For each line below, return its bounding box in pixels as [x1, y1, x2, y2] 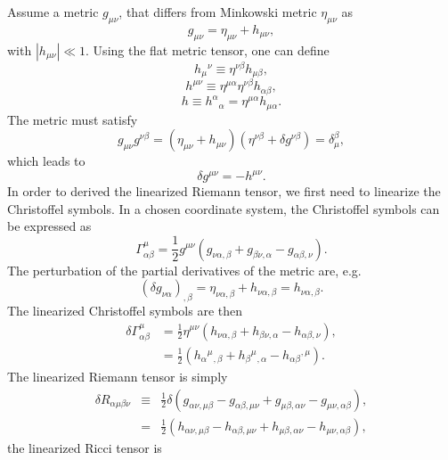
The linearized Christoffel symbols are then [7, 300, 242, 319]
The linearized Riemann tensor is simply [7, 367, 228, 386]
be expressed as [7, 217, 92, 235]
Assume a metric [7, 3, 99, 21]
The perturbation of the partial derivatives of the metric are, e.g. [7, 260, 362, 279]
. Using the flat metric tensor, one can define [86, 40, 330, 59]
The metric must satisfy [7, 110, 138, 128]
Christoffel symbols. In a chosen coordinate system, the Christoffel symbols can [7, 199, 440, 218]
